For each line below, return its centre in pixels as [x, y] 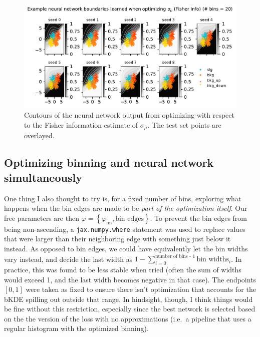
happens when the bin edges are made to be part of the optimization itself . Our [126, 208]
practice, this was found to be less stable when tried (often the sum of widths [123, 269]
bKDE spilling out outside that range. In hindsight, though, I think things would [128, 299]
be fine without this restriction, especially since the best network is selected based [130, 309]
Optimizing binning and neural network [109, 162]
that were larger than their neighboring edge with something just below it [117, 239]
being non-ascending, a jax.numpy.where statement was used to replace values [125, 229]
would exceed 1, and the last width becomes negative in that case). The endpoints [130, 279]
